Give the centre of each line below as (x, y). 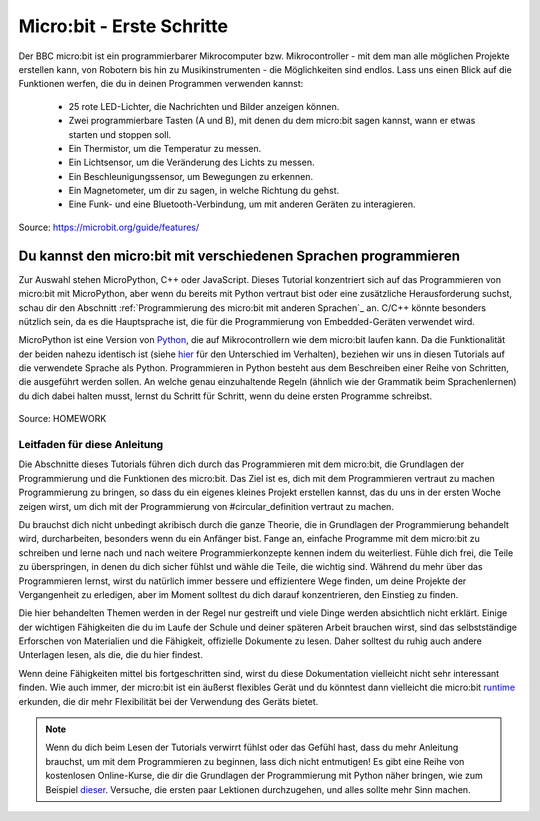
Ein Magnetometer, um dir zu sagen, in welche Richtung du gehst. (204, 191)
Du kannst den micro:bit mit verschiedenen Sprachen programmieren (239, 255)
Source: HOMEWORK (62, 419)
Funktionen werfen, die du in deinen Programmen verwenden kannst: (161, 84)
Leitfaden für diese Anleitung (91, 445)
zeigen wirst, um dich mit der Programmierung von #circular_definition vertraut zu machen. (206, 506)
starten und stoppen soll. (120, 134)
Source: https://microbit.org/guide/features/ (109, 227)
